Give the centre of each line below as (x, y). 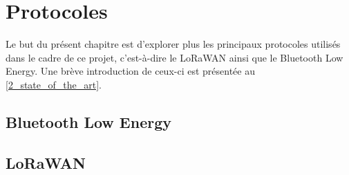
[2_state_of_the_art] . (54, 84)
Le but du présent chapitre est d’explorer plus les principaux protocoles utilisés (173, 44)
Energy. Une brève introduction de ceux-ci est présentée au (130, 71)
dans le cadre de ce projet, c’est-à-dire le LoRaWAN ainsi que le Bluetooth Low (174, 57)
